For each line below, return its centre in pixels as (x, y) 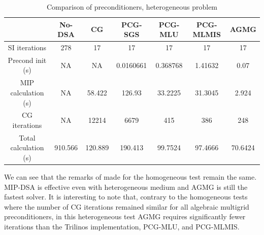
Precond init (27, 60)
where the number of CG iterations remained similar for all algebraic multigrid (127, 206)
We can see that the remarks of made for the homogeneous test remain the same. (130, 177)
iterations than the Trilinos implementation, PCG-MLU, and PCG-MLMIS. (122, 227)
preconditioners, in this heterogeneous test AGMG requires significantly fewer (125, 216)
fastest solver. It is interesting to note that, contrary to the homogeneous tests (126, 197)
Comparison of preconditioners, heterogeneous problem (132, 7)
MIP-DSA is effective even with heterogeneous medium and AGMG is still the (126, 187)
